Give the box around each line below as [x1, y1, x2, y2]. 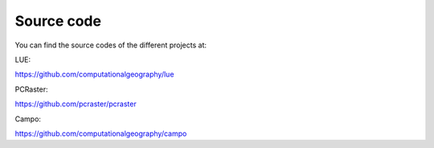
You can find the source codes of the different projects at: [14, 40, 207, 50]
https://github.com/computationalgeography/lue [14, 69, 174, 80]
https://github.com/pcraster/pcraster [14, 99, 137, 109]
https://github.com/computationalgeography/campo [14, 129, 187, 138]
